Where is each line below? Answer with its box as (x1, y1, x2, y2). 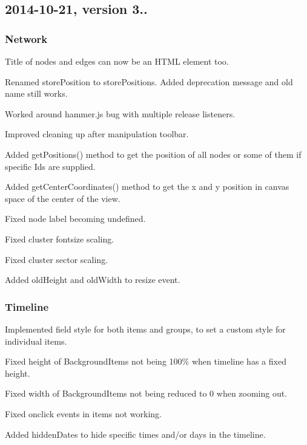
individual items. (5, 334, 67, 347)
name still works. (5, 87, 68, 100)
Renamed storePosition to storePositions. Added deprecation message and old (5, 75, 293, 88)
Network (5, 31, 48, 46)
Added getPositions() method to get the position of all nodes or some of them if (5, 148, 302, 160)
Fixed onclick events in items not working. (5, 407, 162, 420)
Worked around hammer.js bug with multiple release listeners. (5, 107, 236, 120)
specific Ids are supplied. (5, 160, 96, 172)
